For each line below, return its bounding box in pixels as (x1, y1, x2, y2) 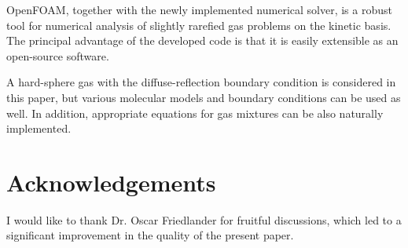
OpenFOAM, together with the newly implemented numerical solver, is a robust (6, 2, 392, 17)
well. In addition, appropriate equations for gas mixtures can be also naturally (6, 104, 384, 121)
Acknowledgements (6, 166, 216, 198)
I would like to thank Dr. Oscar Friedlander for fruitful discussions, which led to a (6, 211, 402, 228)
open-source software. (6, 47, 109, 64)
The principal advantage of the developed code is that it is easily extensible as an (6, 32, 399, 49)
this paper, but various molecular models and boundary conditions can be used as (6, 89, 401, 105)
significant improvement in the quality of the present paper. (6, 227, 294, 243)
